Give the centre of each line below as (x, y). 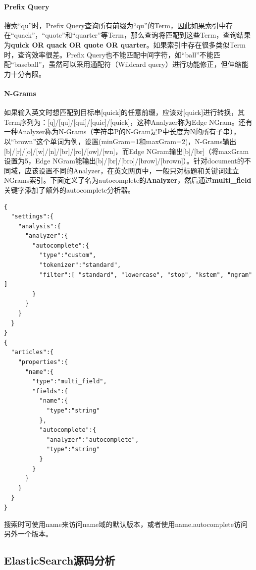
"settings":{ (32, 217)
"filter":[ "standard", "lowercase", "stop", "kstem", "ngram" (146, 275)
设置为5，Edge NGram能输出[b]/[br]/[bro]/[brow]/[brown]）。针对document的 (124, 161)
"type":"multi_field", (70, 382)
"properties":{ (43, 362)
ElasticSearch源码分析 (60, 560)
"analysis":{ (39, 226)
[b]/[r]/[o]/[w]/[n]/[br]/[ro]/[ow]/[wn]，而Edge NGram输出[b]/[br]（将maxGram (127, 151)
